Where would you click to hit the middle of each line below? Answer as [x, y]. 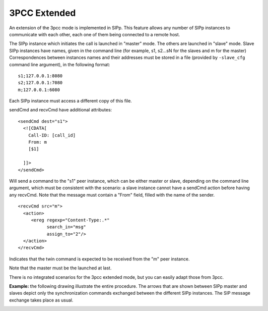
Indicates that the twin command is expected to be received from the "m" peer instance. [100, 259]
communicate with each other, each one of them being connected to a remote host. [95, 34]
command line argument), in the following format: [60, 64]
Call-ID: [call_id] [52, 135]
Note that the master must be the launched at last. [60, 268]
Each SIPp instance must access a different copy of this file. [70, 101]
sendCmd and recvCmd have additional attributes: [61, 110]
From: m [37, 142]
